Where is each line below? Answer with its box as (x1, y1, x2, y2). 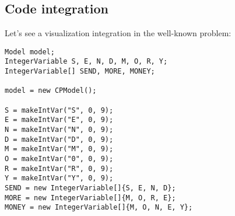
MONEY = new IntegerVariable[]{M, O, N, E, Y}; (5, 203, 193, 212)
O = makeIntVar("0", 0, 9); (5, 155, 114, 163)
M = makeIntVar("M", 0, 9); (5, 145, 114, 154)
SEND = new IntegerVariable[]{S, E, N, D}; (5, 183, 176, 192)
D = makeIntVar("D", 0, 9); (5, 135, 114, 144)
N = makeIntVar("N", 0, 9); (5, 126, 114, 134)
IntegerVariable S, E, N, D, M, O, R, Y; (5, 57, 168, 66)
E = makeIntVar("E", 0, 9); (5, 116, 114, 124)
